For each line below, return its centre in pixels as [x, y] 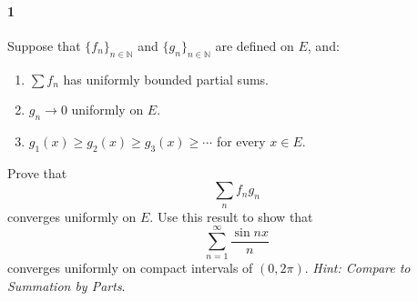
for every [241, 140]
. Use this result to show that [231, 216]
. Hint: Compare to [357, 268]
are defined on [255, 45]
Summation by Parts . [66, 286]
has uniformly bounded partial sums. [166, 79]
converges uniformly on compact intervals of [130, 268]
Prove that [37, 172]
